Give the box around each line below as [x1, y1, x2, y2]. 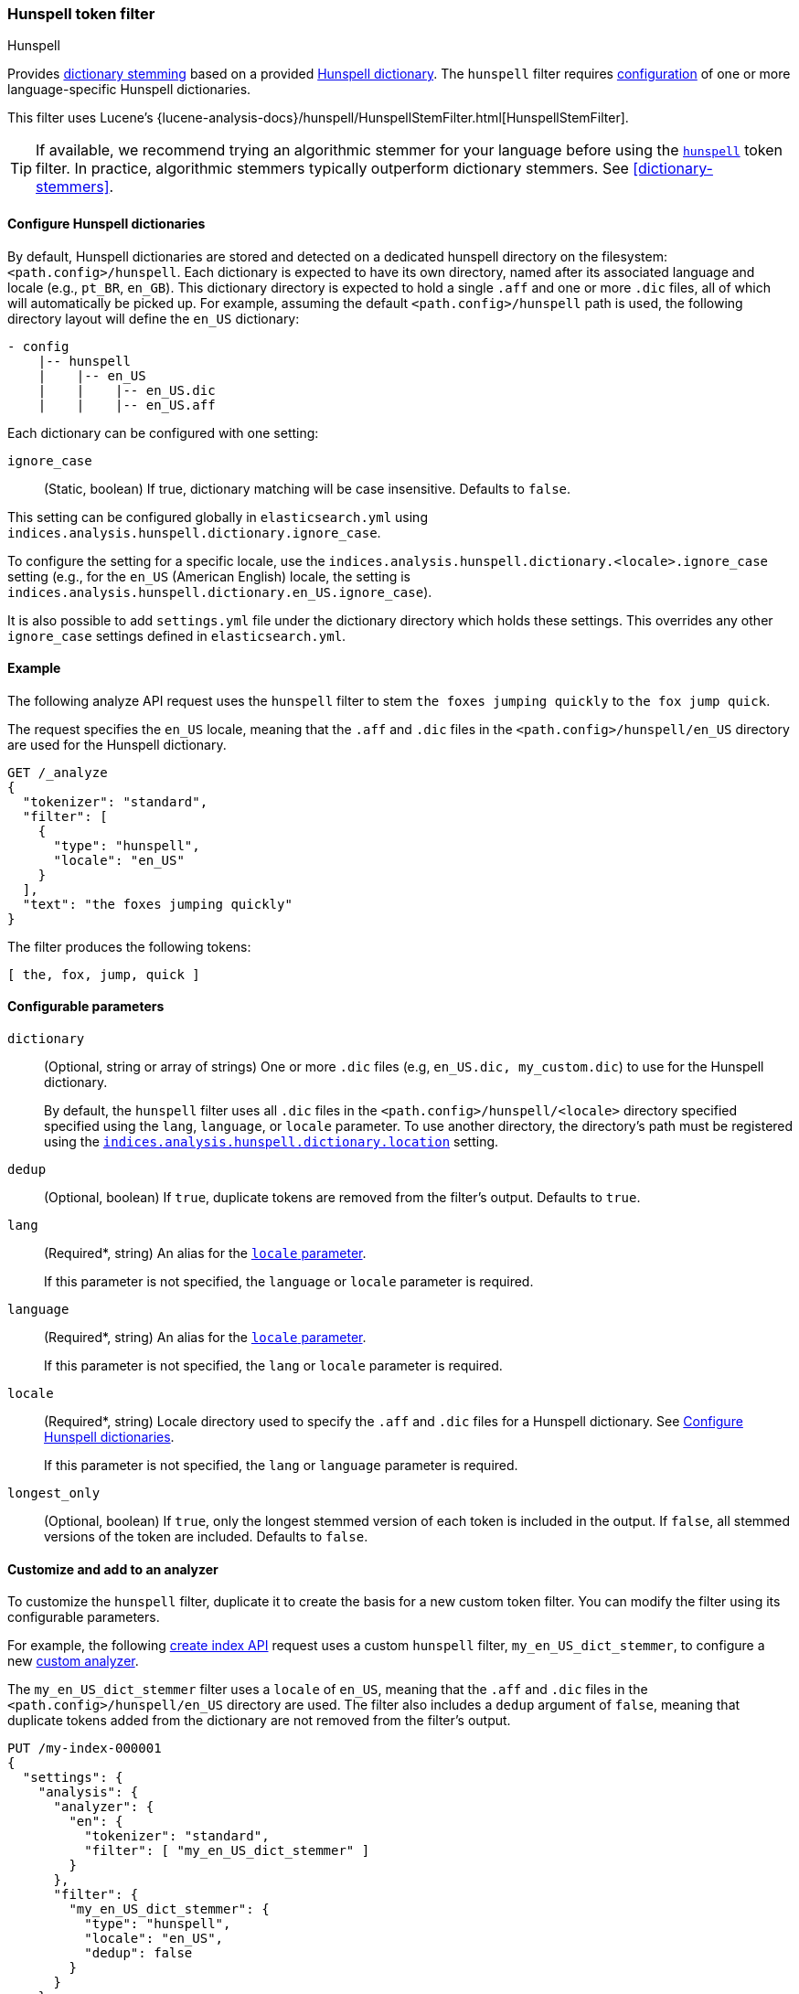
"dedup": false [84, 1946, 193, 1961]
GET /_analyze [7, 764, 108, 780]
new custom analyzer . [7, 1653, 139, 1669]
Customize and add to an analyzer [7, 1561, 218, 1577]
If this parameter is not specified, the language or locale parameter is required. [44, 1274, 534, 1290]
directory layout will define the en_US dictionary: [7, 310, 300, 326]
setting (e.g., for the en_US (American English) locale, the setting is [7, 568, 410, 584]
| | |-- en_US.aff [37, 397, 216, 412]
